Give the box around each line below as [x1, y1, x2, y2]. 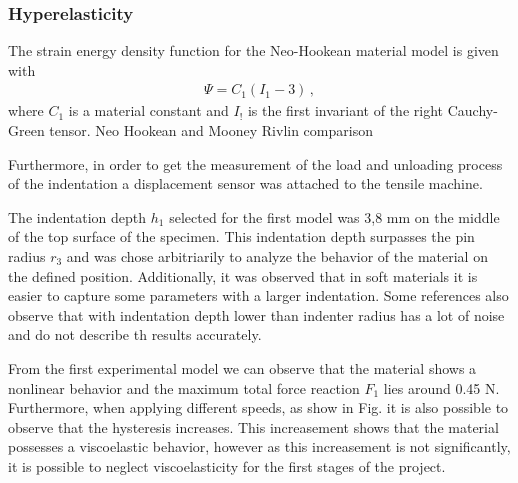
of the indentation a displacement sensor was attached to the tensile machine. [8, 173, 483, 194]
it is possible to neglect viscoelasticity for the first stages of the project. [8, 455, 446, 476]
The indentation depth [8, 206, 147, 227]
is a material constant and [68, 100, 229, 121]
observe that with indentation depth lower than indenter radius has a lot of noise [8, 304, 505, 325]
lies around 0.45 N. [383, 377, 500, 398]
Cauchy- [447, 100, 498, 121]
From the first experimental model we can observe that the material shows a [8, 357, 477, 378]
